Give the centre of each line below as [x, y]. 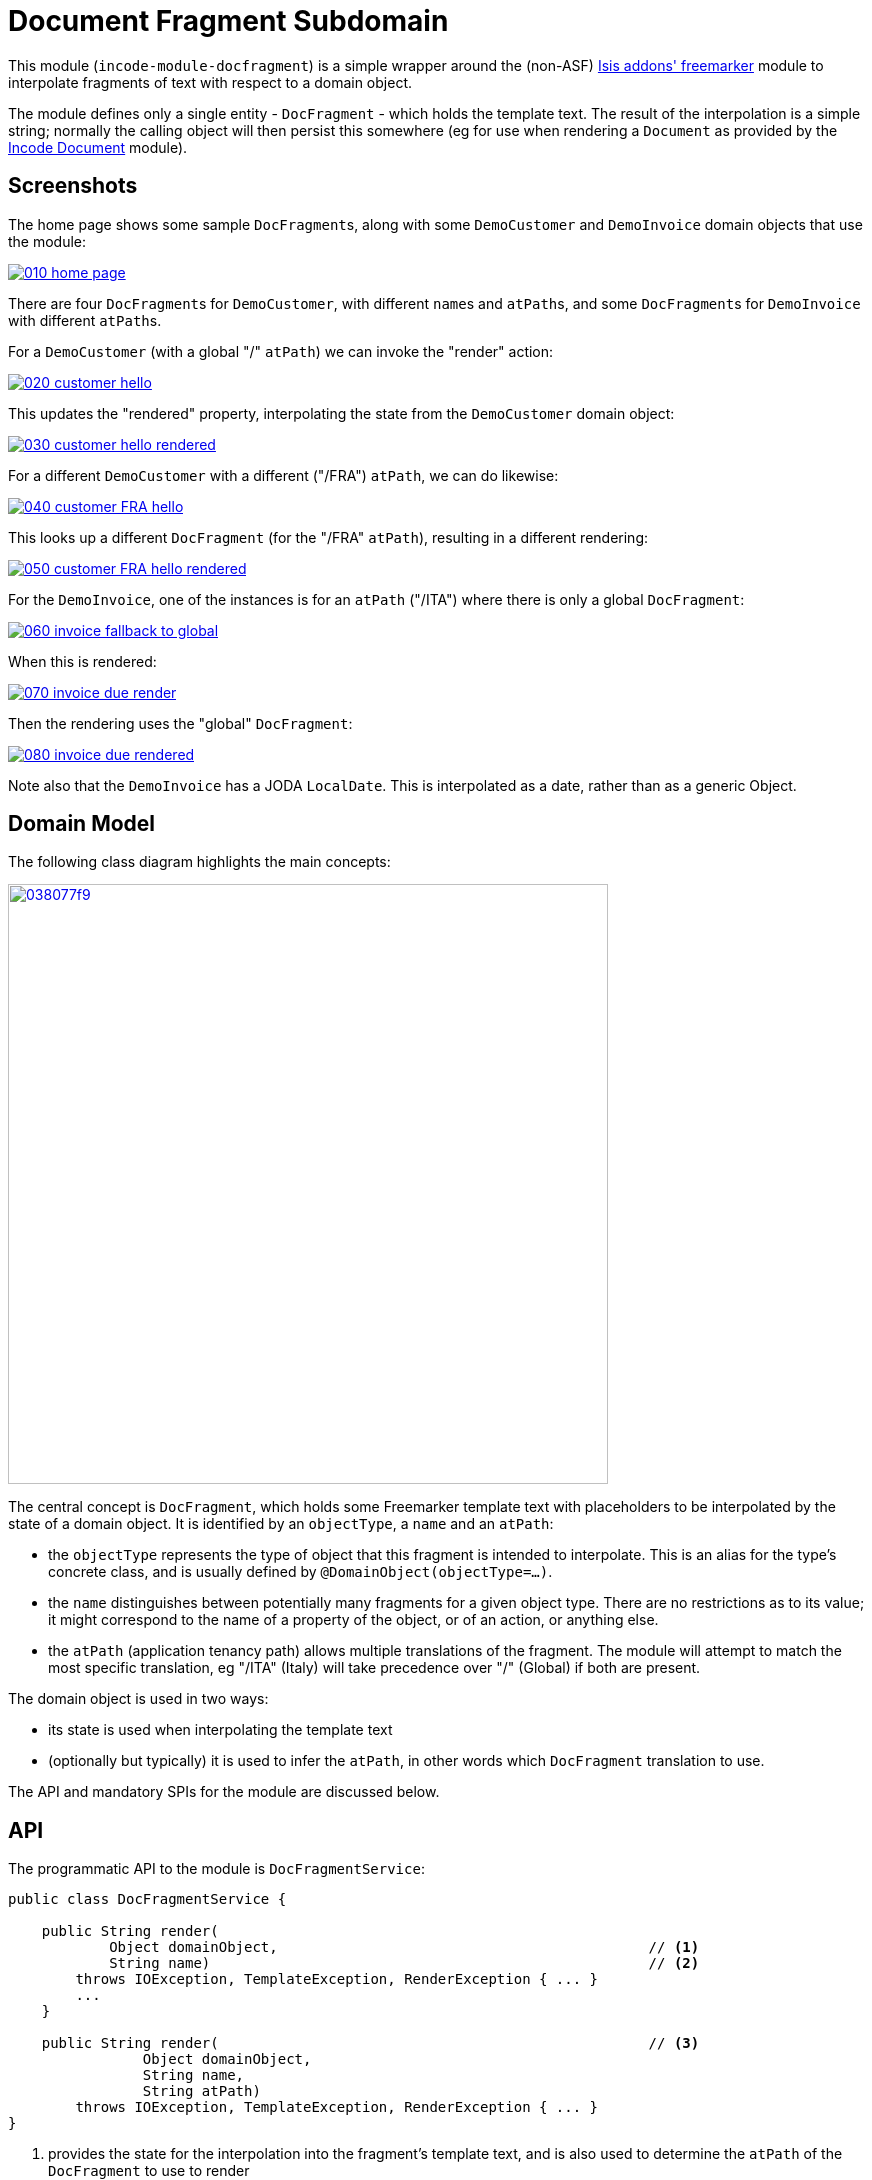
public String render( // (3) [370, 2043]
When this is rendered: [82, 661]
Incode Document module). [98, 147]
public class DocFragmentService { [147, 1899]
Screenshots [73, 186]
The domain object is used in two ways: [138, 1699]
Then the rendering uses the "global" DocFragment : [180, 723]
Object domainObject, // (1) [404, 1947]
